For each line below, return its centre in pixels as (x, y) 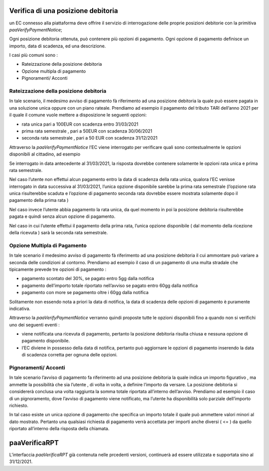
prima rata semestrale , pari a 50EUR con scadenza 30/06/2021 (87, 131)
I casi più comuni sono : (34, 55)
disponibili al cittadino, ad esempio (45, 154)
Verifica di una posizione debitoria (64, 11)
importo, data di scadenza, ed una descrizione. (58, 46)
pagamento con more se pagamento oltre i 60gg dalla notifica (85, 293)
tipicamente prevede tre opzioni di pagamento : (58, 269)
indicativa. (20, 309)
